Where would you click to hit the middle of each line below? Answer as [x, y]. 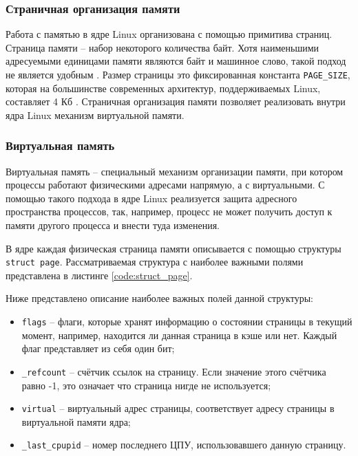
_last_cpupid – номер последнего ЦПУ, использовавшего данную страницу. [184, 445]
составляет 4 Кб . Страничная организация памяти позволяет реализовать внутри [176, 101]
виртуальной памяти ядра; [76, 421]
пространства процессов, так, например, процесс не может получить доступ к [169, 211]
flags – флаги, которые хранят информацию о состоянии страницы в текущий [187, 322]
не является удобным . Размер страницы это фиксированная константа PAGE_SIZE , [178, 74]
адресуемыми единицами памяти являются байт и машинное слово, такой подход [176, 61]
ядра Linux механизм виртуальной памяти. [95, 115]
